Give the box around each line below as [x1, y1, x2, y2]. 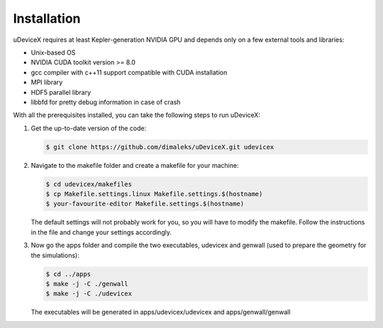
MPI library [30, 78, 63, 86]
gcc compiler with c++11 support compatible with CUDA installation [30, 68, 228, 77]
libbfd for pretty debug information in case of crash [30, 98, 181, 106]
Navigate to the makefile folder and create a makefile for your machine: [30, 161, 239, 169]
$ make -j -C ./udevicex [45, 290, 133, 298]
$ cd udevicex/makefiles [45, 180, 133, 188]
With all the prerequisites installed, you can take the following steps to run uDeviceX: [13, 111, 260, 120]
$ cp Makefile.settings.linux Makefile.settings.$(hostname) [45, 190, 263, 198]
